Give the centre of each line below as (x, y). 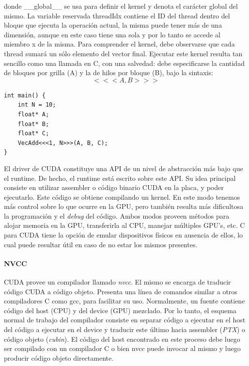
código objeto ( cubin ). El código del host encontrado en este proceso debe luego (122, 339)
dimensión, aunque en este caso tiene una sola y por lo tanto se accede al (112, 34)
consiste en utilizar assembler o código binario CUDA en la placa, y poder (114, 187)
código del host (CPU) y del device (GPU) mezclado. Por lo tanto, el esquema (120, 310)
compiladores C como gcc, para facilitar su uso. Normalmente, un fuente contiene (124, 301)
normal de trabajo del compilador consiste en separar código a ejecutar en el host (125, 320)
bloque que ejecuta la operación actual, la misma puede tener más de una (113, 25)
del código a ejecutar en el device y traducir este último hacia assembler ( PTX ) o (125, 329)
